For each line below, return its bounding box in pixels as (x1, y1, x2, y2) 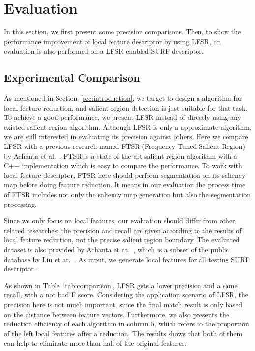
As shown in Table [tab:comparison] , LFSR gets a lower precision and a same (4, 280, 238, 290)
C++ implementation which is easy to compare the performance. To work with (4, 160, 242, 171)
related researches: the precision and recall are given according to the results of (4, 225, 242, 235)
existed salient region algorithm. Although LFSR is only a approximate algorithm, (4, 121, 252, 132)
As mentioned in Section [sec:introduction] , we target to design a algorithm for (4, 93, 242, 103)
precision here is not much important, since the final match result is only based (4, 299, 243, 309)
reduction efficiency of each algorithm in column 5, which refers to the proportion (4, 319, 249, 329)
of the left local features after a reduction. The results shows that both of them (4, 328, 243, 338)
